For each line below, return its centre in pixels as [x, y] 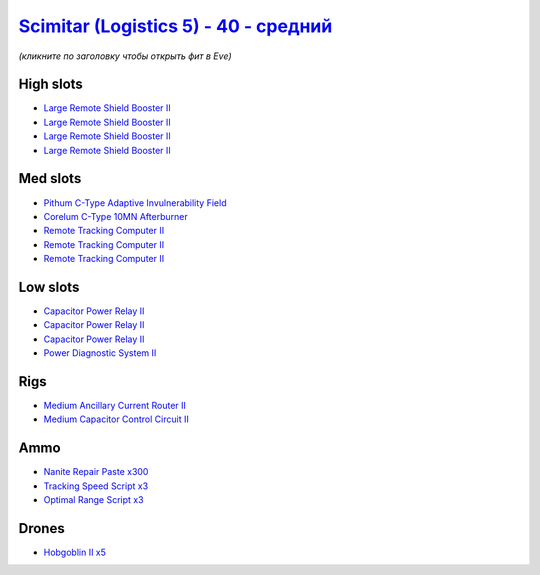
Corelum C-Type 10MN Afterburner [116, 216]
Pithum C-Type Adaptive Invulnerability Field [135, 202]
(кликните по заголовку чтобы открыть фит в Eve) [125, 56]
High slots [51, 84]
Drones [41, 528]
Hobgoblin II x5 [75, 552]
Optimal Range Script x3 [93, 500]
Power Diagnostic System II [100, 353]
